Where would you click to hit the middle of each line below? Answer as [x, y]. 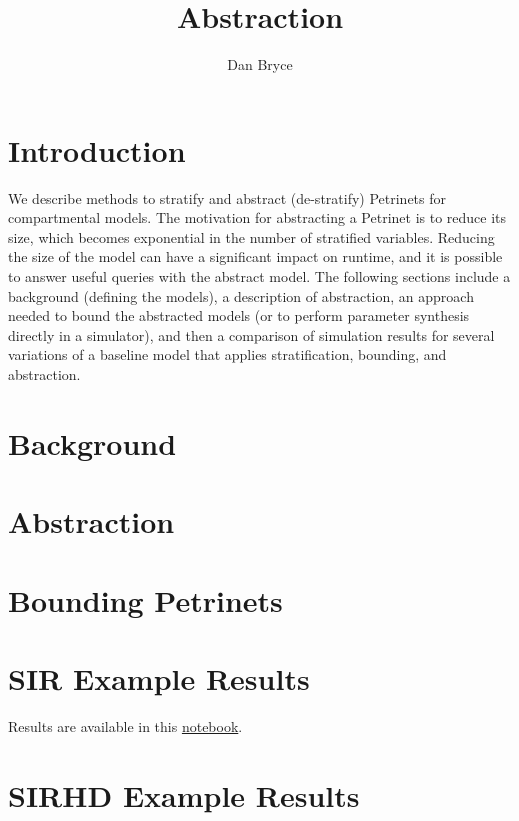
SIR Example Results [159, 677]
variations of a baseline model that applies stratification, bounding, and [227, 354]
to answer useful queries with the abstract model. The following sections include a [259, 276]
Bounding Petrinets [145, 599]
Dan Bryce [260, 64]
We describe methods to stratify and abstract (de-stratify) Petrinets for [227, 197]
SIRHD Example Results [184, 794]
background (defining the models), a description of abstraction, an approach [241, 295]
